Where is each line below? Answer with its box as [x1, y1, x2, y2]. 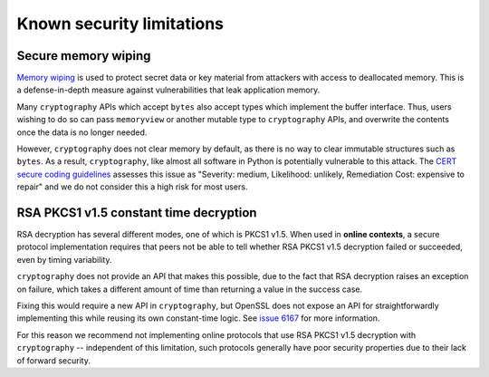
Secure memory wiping [16, 48, 151, 63]
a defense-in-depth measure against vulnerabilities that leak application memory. [16, 84, 321, 95]
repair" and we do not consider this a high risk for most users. [16, 181, 248, 192]
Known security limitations [16, 14, 225, 34]
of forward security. [16, 354, 91, 366]
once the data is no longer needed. [16, 127, 148, 138]
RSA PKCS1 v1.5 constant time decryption [16, 205, 257, 220]
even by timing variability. [16, 254, 112, 265]
